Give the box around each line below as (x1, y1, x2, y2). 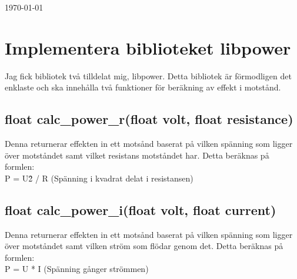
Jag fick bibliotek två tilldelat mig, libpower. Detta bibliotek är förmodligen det (5, 69, 292, 82)
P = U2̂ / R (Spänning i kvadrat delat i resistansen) (5, 172, 193, 184)
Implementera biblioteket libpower (5, 35, 291, 59)
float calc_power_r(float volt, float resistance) (5, 110, 293, 128)
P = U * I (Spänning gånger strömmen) (5, 263, 149, 275)
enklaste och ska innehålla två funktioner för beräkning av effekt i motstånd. (5, 81, 281, 93)
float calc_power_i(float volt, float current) (5, 200, 276, 219)
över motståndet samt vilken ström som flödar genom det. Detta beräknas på (5, 240, 283, 252)
